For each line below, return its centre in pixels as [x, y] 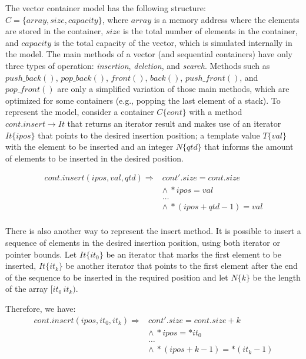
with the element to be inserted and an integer [89, 146]
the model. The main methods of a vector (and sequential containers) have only [149, 54]
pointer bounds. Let [41, 254]
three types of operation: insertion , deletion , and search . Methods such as [138, 65]
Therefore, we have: [41, 309]
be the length [277, 277]
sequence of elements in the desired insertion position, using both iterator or [143, 243]
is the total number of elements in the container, [210, 31]
